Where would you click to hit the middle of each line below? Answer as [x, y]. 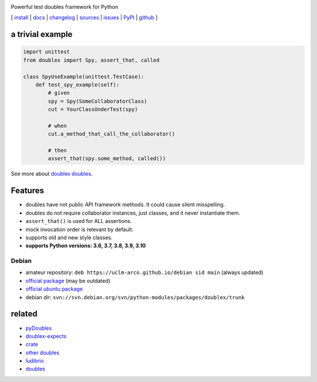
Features [27, 191]
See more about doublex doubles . [52, 174]
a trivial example [42, 34]
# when [57, 126]
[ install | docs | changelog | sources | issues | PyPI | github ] [84, 18]
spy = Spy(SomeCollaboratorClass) [97, 101]
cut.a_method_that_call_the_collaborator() [112, 134]
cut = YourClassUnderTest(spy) [93, 109]
